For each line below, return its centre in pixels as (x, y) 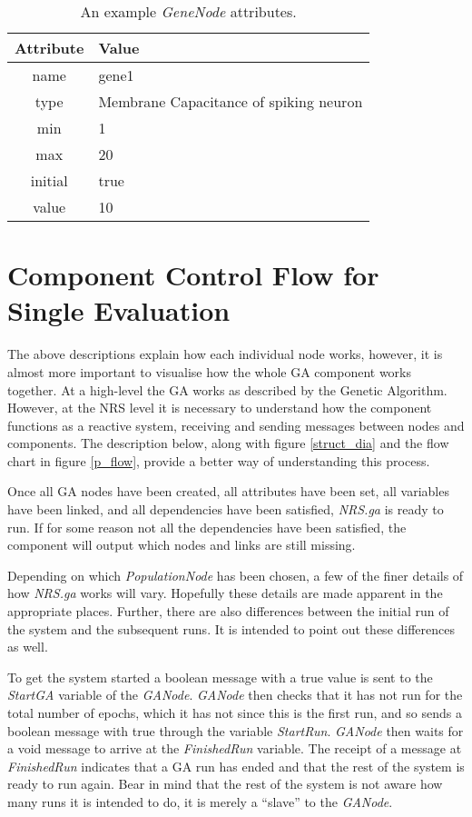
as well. (28, 647)
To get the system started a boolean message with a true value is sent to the (220, 677)
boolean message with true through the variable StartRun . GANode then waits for (236, 730)
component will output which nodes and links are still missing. (182, 545)
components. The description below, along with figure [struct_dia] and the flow (228, 443)
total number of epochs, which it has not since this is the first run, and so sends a (235, 712)
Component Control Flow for (193, 275)
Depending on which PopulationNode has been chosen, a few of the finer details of (236, 575)
